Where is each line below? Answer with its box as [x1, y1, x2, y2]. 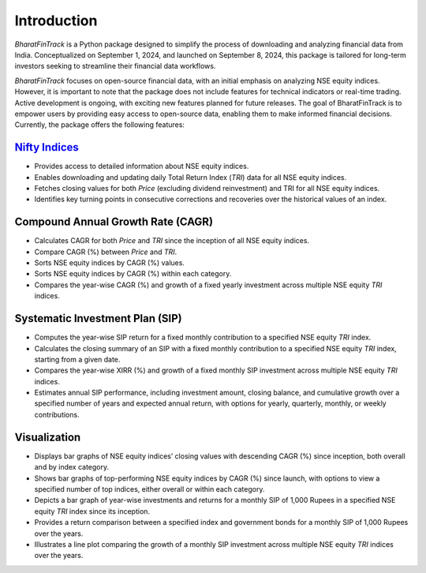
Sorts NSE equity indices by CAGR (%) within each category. [34, 269, 232, 279]
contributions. [34, 410, 80, 419]
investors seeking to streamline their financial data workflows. [14, 62, 216, 71]
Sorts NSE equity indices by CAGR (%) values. [34, 258, 185, 268]
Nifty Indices [14, 140, 79, 154]
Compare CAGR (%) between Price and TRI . [34, 247, 177, 257]
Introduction [14, 12, 98, 29]
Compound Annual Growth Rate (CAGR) [14, 215, 213, 229]
